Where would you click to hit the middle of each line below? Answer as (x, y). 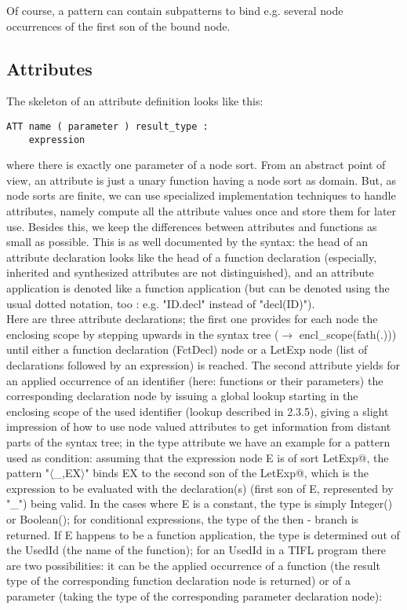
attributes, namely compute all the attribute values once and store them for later (202, 211)
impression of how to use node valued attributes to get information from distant (199, 426)
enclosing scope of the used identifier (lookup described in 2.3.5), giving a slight (198, 411)
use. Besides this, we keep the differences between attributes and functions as (192, 226)
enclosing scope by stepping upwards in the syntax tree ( (143, 334)
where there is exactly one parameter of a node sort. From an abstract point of (196, 165)
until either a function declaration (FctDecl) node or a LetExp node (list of (187, 349)
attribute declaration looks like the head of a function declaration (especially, (192, 257)
